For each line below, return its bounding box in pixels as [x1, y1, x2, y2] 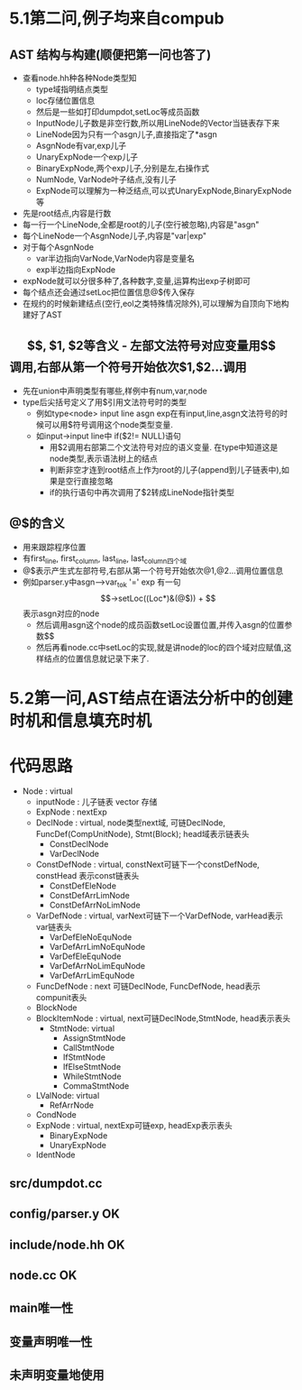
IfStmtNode [62, 1052, 106, 1063]
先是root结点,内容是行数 [22, 208, 112, 218]
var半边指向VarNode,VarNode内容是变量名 [35, 253, 196, 263]
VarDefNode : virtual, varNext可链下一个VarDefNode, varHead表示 [35, 910, 284, 921]
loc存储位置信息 [35, 96, 96, 106]
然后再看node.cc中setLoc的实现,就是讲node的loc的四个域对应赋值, [35, 642, 284, 653]
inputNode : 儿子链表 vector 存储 [35, 796, 158, 807]
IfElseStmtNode [62, 1062, 122, 1072]
